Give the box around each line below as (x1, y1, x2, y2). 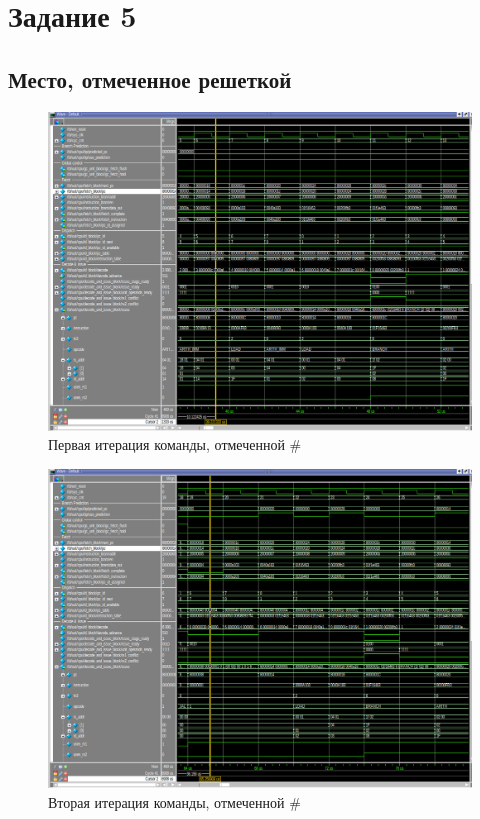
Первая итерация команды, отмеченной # (48, 434, 302, 455)
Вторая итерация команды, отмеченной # (48, 791, 301, 812)
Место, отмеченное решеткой (8, 63, 292, 94)
